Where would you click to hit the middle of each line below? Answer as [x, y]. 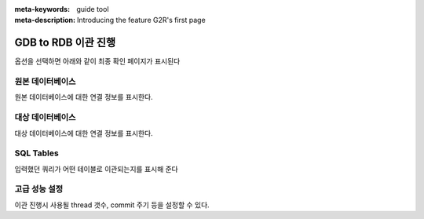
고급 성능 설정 [39, 189]
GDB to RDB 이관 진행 [65, 43]
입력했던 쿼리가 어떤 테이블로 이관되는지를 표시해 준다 [96, 169]
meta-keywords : [42, 9]
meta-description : [45, 20]
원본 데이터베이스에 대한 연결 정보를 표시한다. [84, 97]
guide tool [93, 9]
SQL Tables [37, 153]
